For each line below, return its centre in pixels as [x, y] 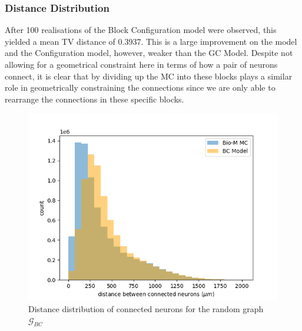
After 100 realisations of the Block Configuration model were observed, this [141, 30]
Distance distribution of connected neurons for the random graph [146, 308]
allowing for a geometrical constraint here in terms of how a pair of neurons [141, 64]
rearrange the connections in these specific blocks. [94, 99]
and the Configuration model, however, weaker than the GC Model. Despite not [149, 53]
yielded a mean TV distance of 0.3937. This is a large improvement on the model [151, 41]
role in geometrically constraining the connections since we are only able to [140, 87]
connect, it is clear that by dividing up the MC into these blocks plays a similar [149, 76]
